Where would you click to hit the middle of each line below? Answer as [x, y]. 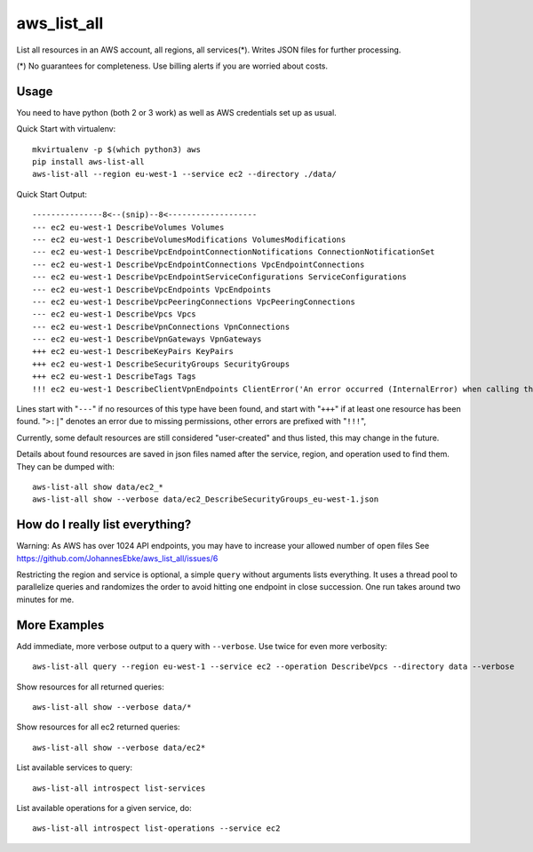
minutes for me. [45, 599]
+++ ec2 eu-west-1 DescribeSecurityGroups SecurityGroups [161, 364]
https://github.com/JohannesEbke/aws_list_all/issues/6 [117, 558]
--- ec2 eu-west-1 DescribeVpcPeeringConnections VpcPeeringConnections [194, 301]
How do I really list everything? [104, 525]
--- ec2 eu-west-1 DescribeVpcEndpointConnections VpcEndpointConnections [199, 264]
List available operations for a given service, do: [104, 808]
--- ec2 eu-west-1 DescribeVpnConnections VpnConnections [161, 326]
